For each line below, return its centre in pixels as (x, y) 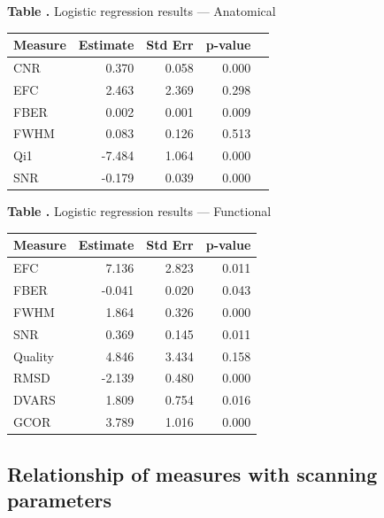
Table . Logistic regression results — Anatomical (142, 11)
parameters (59, 499)
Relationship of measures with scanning (192, 473)
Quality (34, 356)
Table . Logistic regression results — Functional (139, 211)
